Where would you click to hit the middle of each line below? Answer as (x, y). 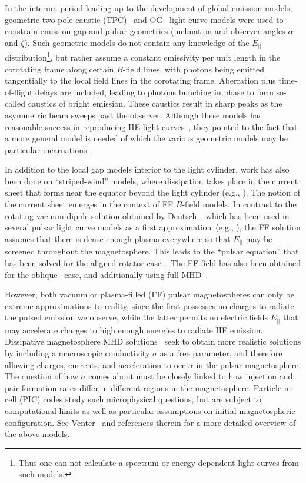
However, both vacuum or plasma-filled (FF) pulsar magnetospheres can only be (150, 294)
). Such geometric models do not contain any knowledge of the (137, 42)
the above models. (37, 434)
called (15, 103)
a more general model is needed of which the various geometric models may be (146, 138)
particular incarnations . (49, 149)
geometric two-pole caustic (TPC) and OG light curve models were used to (144, 19)
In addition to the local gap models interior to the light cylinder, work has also (147, 169)
